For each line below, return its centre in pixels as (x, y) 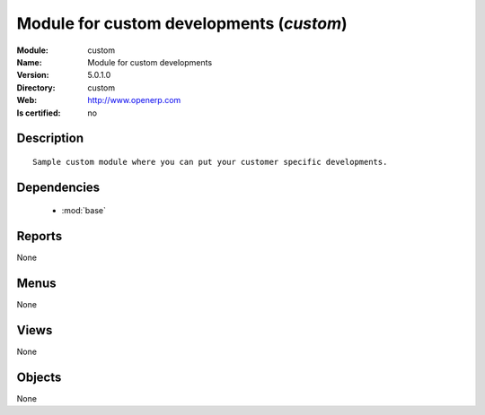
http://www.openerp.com (134, 100)
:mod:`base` (84, 211)
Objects (39, 377)
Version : (33, 75)
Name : (29, 62)
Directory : (36, 87)
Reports (40, 236)
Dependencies (58, 187)
